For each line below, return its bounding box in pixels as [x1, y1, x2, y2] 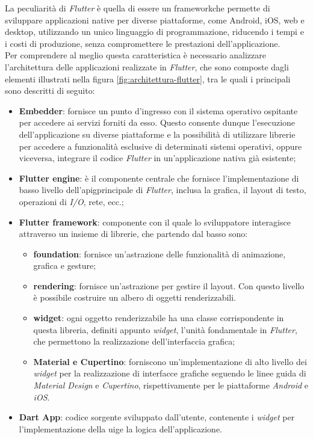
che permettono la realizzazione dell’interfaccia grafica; [33, 335, 235, 348]
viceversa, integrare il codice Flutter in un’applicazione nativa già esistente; [19, 152, 296, 164]
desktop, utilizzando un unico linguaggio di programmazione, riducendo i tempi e [5, 25, 304, 38]
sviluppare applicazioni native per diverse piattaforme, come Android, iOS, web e [5, 13, 305, 26]
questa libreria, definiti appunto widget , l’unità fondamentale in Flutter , [33, 323, 297, 336]
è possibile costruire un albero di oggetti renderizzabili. [33, 291, 237, 304]
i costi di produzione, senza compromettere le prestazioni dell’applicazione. [5, 37, 280, 49]
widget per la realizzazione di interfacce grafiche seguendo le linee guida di [33, 367, 306, 379]
